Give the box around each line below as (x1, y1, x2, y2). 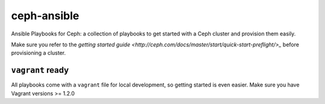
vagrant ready (11, 65, 69, 75)
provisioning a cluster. (11, 49, 66, 57)
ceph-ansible (11, 9, 79, 22)
